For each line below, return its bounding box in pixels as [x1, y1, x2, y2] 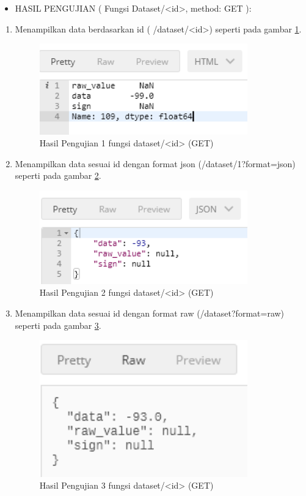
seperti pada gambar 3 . [15, 318, 101, 331]
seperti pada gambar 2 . [15, 169, 101, 182]
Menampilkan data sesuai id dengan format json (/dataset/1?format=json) [15, 157, 296, 170]
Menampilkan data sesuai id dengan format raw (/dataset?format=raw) [15, 307, 285, 320]
